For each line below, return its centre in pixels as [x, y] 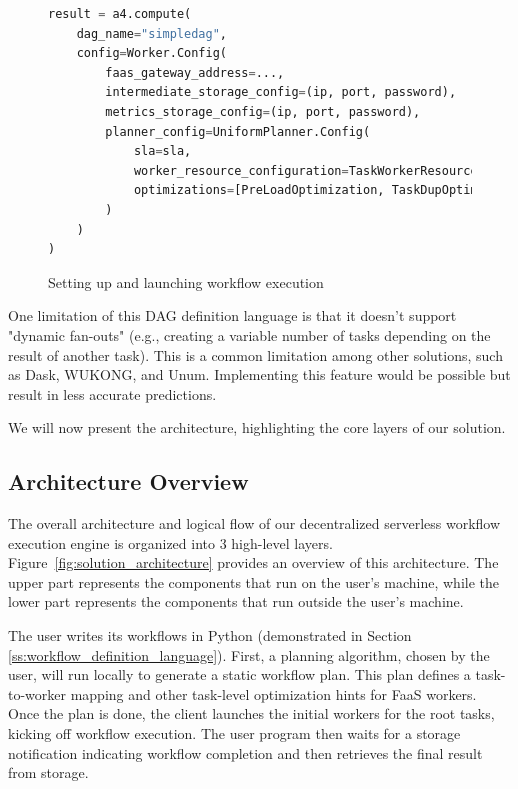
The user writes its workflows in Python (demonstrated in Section [210, 635]
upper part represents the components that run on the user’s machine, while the [254, 581]
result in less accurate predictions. [112, 393]
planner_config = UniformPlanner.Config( [238, 131]
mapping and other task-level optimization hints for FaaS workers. [273, 693]
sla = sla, [162, 151]
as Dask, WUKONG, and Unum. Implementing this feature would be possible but [259, 374]
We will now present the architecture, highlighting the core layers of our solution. [257, 427]
